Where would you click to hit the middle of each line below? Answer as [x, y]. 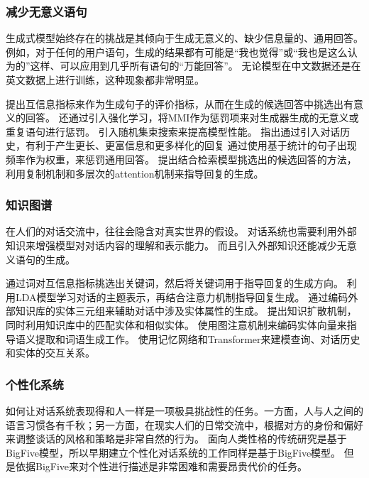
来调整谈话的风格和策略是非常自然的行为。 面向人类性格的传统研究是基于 [176, 439]
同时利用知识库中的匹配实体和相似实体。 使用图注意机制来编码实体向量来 [176, 324]
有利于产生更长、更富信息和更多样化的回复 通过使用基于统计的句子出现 [191, 145]
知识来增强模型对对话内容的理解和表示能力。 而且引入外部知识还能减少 [171, 245]
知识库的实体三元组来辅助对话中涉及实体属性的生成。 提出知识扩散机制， [186, 311]
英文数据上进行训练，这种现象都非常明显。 [105, 80]
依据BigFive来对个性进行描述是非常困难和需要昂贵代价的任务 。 [161, 466]
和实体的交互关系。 [50, 353]
